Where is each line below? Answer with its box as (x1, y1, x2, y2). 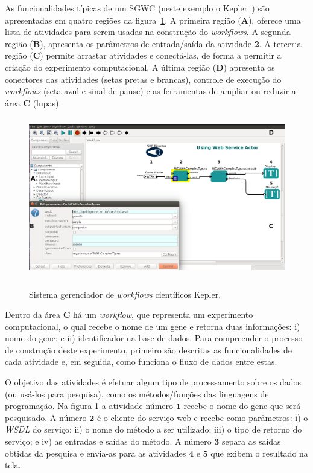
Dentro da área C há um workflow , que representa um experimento (5, 308, 253, 321)
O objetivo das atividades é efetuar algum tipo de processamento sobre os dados (5, 376, 302, 388)
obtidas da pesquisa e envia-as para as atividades (5, 446, 186, 459)
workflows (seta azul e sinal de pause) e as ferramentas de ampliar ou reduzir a (5, 85, 296, 97)
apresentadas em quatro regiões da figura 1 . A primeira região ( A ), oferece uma (5, 13, 301, 26)
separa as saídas (222, 435, 281, 448)
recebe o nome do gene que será (183, 399, 301, 412)
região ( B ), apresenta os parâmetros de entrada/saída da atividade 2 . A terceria (5, 37, 302, 50)
